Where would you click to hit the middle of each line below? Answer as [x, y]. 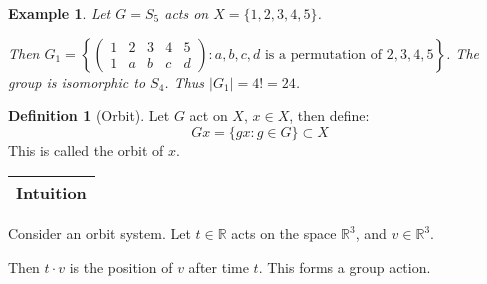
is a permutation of [323, 54]
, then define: [329, 115]
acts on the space [284, 233]
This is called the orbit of [86, 149]
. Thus [184, 81]
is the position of [121, 266]
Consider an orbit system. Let [99, 233]
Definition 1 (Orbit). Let [89, 115]
